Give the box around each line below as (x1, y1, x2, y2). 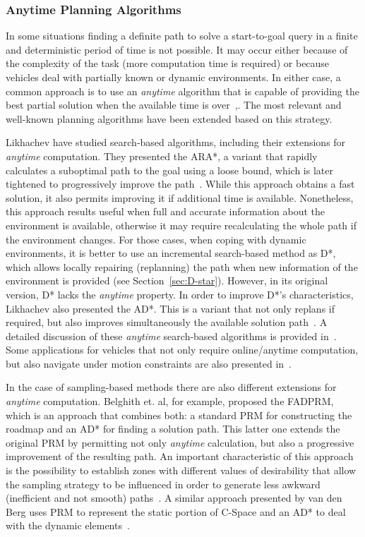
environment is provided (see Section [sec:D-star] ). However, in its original (6, 273, 328, 288)
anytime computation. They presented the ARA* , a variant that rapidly (6, 148, 318, 163)
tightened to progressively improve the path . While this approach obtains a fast (6, 176, 355, 191)
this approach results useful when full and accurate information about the (6, 204, 325, 219)
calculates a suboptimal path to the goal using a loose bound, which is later (6, 162, 333, 177)
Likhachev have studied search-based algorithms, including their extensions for (6, 135, 346, 150)
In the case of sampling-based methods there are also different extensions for (6, 380, 337, 394)
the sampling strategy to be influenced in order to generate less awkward (6, 476, 321, 491)
